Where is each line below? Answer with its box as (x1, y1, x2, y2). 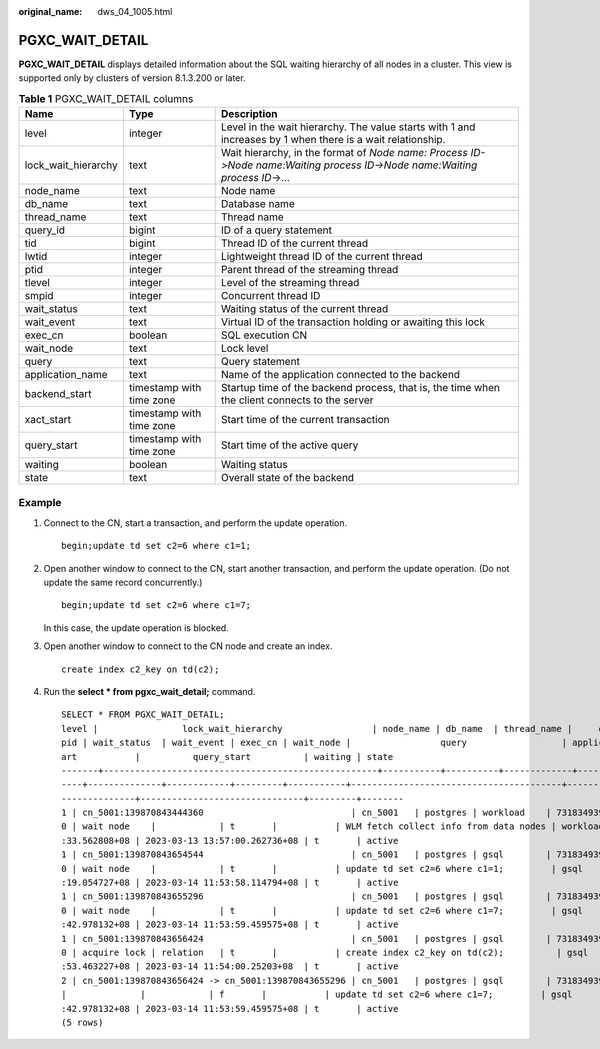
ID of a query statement (220, 223, 333, 237)
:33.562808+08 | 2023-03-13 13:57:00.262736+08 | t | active (61, 835, 399, 846)
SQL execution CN (220, 328, 308, 342)
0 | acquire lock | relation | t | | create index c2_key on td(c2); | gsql (61, 946, 589, 958)
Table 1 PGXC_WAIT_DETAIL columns (18, 91, 194, 105)
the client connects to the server (220, 393, 374, 407)
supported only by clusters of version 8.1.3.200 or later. (18, 72, 246, 84)
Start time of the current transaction (220, 413, 390, 427)
